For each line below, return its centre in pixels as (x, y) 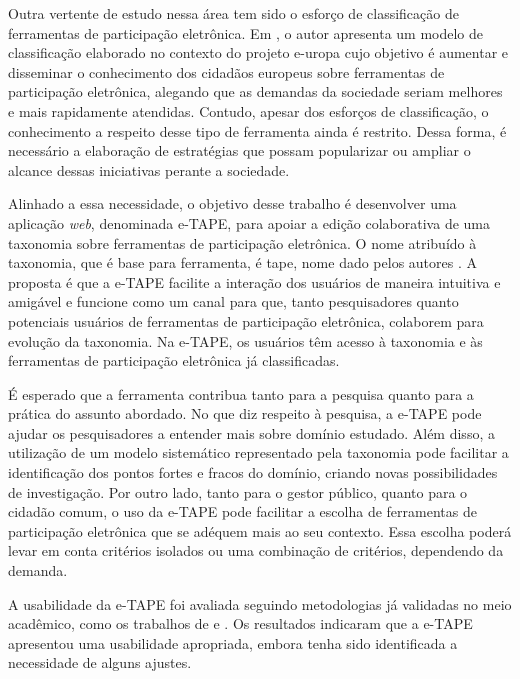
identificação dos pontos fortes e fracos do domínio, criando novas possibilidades (253, 472)
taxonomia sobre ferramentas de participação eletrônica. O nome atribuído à (242, 242)
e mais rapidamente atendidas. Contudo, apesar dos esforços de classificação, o (248, 110)
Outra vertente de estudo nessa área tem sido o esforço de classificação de (233, 13)
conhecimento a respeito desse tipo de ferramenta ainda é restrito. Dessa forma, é (257, 130)
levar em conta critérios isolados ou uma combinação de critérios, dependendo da (256, 550)
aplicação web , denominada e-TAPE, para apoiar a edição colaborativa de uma (249, 222)
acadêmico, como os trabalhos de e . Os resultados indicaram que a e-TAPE (240, 623)
